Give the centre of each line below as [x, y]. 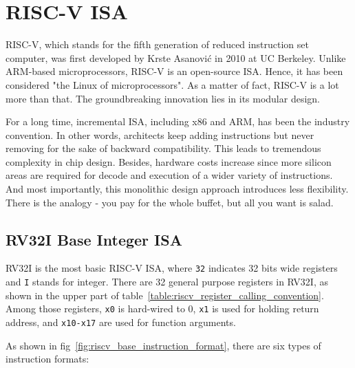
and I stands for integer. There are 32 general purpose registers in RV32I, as [167, 282]
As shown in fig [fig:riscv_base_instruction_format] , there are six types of [163, 345]
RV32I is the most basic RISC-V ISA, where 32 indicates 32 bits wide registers [172, 268]
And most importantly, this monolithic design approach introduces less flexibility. [177, 189]
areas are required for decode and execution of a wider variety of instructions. [169, 175]
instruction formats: [47, 359]
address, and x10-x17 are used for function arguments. [121, 322]
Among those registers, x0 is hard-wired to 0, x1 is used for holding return [162, 309]
